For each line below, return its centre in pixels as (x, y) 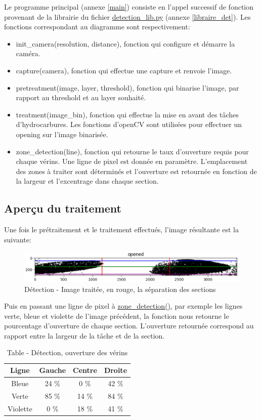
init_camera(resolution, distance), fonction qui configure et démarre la (125, 43)
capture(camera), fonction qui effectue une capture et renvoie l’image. (124, 70)
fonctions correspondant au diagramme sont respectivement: (97, 27)
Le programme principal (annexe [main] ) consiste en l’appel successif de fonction (129, 7)
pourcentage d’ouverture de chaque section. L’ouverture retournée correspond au (129, 326)
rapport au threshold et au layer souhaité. (81, 97)
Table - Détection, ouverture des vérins (67, 352)
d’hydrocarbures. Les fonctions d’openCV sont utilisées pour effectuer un (129, 124)
